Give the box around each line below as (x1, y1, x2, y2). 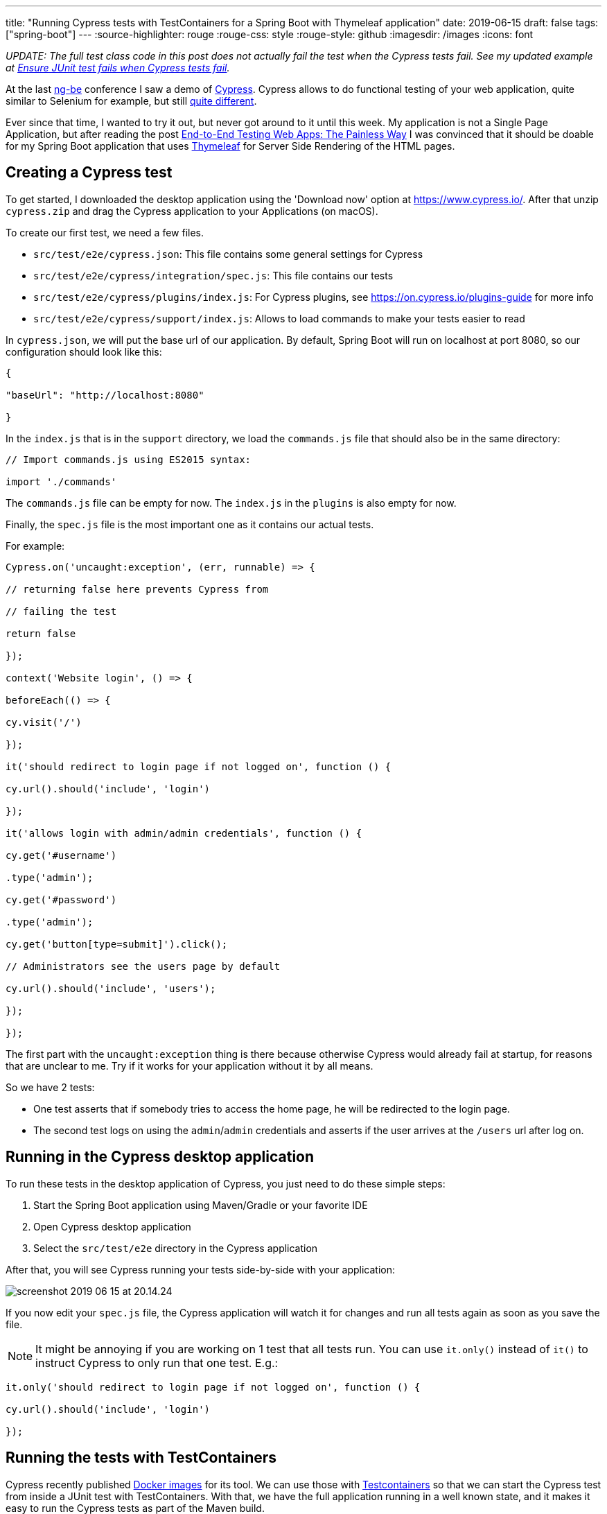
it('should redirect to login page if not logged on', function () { (6, 760, 392, 772)
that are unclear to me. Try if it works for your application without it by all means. (6, 1059, 373, 1072)
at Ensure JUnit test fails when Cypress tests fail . (6, 62, 230, 73)
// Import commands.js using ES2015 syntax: (6, 453, 252, 465)
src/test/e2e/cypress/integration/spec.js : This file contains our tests (33, 269, 394, 281)
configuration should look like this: (6, 345, 162, 358)
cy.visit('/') (6, 716, 82, 728)
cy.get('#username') (6, 849, 117, 861)
